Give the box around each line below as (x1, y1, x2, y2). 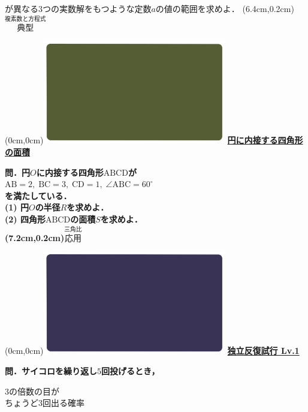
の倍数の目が (9, 384, 59, 397)
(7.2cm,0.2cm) (5, 231, 65, 243)
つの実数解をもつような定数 (43, 2, 152, 14)
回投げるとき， (101, 365, 160, 377)
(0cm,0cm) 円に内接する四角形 (5, 134, 303, 146)
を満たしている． (5, 189, 72, 202)
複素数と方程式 (5, 16, 46, 23)
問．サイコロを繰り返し (5, 365, 97, 377)
